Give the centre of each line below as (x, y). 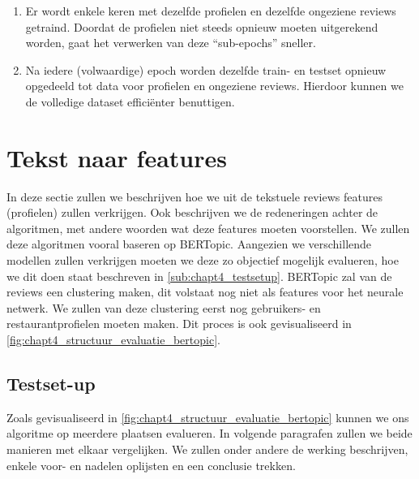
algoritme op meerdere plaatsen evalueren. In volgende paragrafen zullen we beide (209, 433)
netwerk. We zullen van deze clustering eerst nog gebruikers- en (164, 307)
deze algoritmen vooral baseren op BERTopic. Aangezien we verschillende (189, 244)
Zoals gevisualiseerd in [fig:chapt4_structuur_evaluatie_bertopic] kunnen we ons (208, 417)
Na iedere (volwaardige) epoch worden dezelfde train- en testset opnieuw (206, 69)
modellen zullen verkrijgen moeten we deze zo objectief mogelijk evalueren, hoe (203, 260)
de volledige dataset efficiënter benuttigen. (130, 101)
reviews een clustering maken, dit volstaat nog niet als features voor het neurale (205, 292)
